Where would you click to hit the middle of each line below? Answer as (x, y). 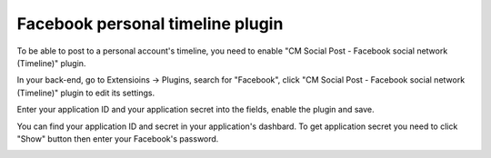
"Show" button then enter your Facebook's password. (118, 138)
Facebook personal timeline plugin (150, 24)
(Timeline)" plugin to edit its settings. (85, 93)
